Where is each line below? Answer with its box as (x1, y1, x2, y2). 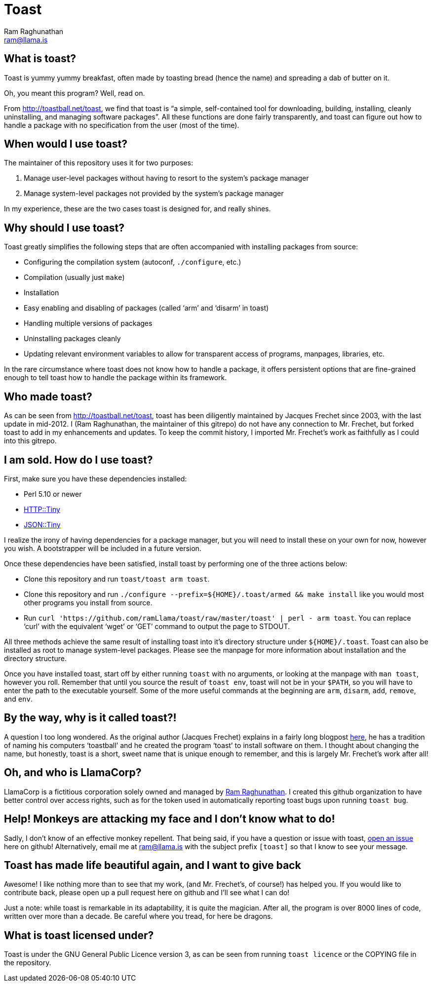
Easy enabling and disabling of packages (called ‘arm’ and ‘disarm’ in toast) (24, 304, 269, 313)
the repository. (4, 958, 51, 967)
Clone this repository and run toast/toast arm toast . (24, 574, 210, 583)
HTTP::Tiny (24, 505, 60, 513)
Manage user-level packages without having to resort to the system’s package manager (24, 174, 309, 183)
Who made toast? (4, 390, 92, 403)
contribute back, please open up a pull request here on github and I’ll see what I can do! (4, 888, 290, 897)
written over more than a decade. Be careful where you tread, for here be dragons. (4, 912, 273, 921)
